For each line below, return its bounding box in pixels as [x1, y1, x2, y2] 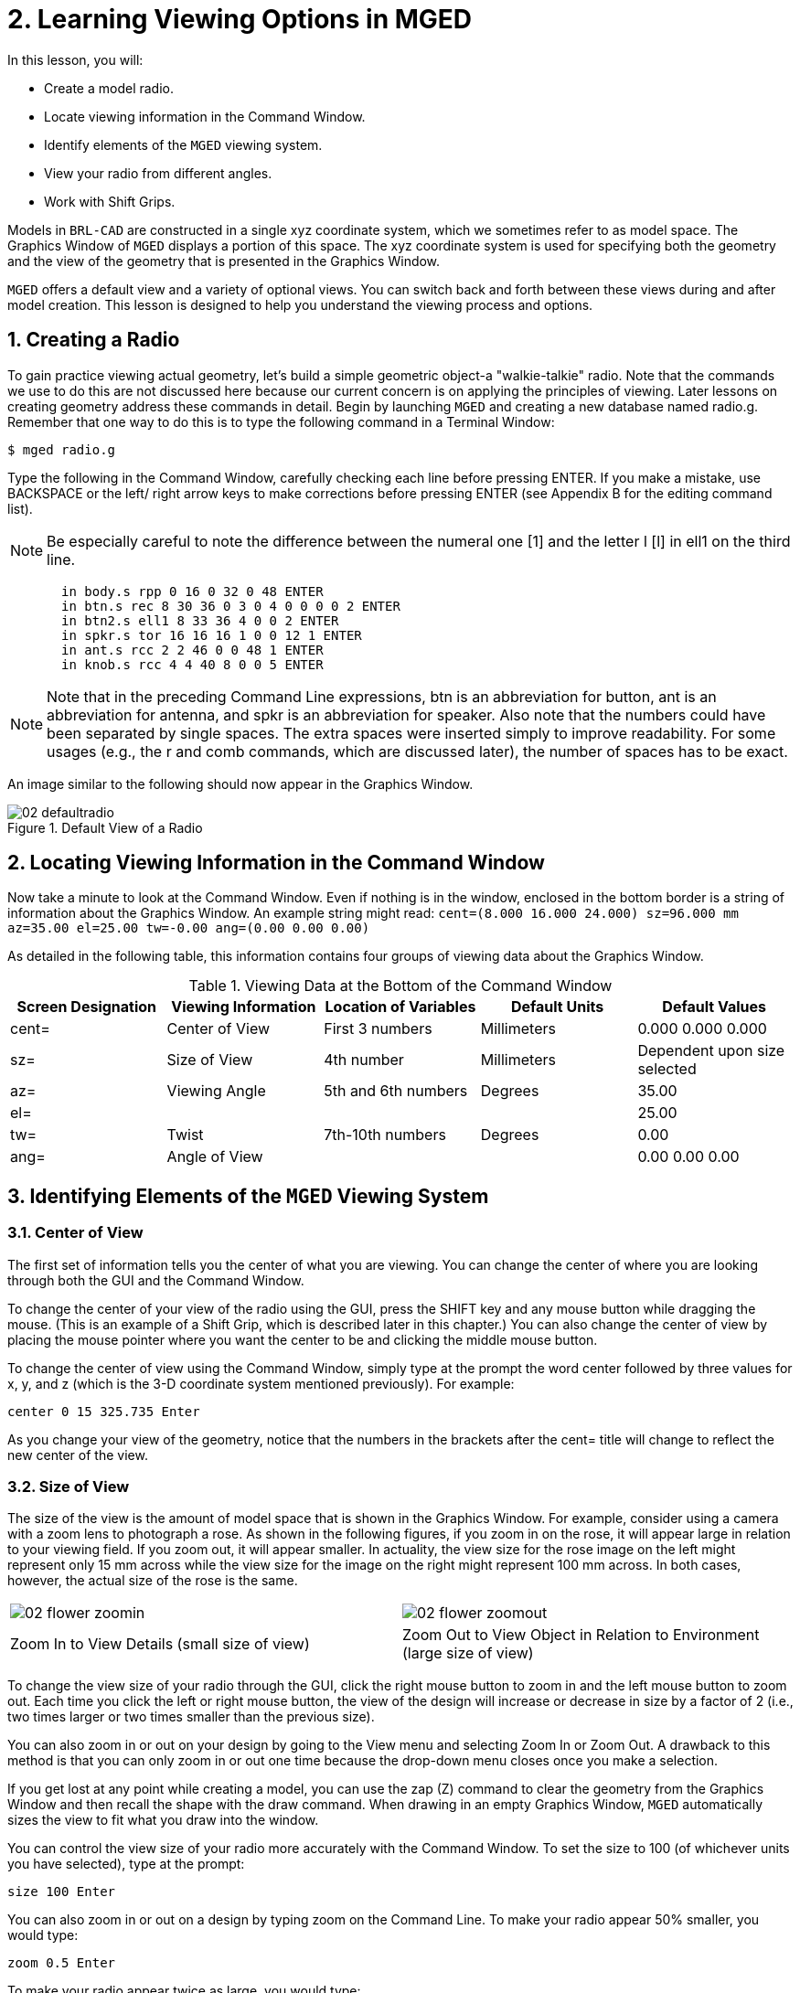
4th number [324, 1050, 404, 1070]
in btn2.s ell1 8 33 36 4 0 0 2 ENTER [61, 613, 339, 628]
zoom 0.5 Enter [7, 1956, 116, 1971]
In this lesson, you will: [7, 51, 144, 68]
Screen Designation [16, 997, 157, 1017]
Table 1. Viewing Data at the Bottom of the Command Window [188, 976, 613, 996]
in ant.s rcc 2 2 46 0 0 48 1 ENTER [61, 642, 324, 657]
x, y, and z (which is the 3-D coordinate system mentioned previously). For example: [7, 1375, 515, 1391]
